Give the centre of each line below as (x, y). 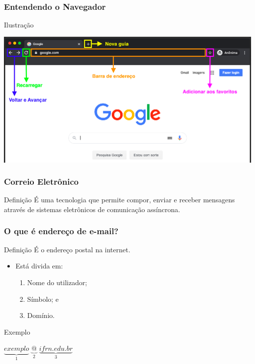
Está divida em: (39, 266)
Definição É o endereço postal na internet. (67, 249)
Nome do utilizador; (57, 282)
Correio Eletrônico (41, 182)
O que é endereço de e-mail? (61, 231)
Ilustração (19, 25)
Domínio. (41, 315)
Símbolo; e (43, 299)
